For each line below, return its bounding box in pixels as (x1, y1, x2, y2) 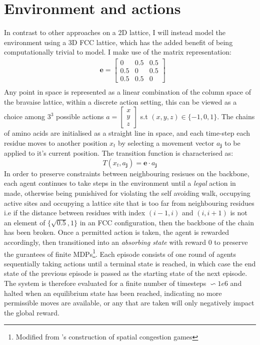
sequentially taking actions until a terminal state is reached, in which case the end (4, 258, 256, 268)
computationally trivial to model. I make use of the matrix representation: (4, 47, 231, 57)
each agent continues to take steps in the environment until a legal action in (4, 178, 236, 188)
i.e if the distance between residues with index (4, 207, 145, 218)
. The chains (217, 111, 255, 122)
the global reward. (4, 307, 59, 317)
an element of (4, 217, 45, 227)
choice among (4, 111, 45, 122)
